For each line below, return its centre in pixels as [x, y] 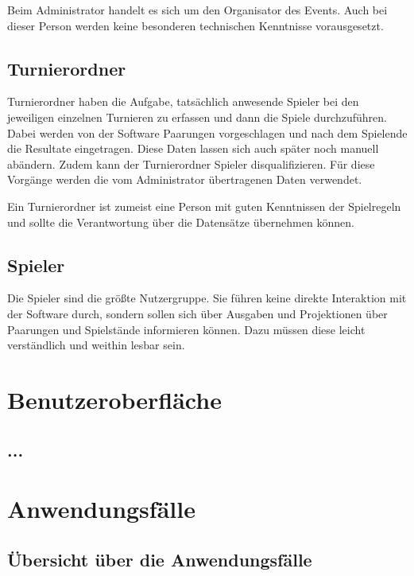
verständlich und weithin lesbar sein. [96, 345]
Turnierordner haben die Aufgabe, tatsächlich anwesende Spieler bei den [183, 101]
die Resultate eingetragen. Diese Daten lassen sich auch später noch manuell [193, 148]
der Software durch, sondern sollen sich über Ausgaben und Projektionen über [197, 313]
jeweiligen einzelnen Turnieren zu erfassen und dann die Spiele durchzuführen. [197, 117]
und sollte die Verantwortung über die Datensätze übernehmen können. [181, 222]
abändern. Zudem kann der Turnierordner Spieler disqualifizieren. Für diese [191, 163]
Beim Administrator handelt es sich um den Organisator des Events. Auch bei [197, 10]
